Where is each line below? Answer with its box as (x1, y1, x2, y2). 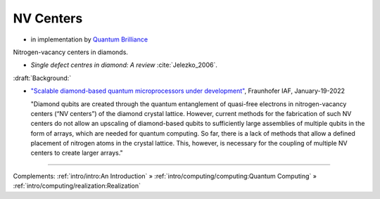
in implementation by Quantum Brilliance (30, 35, 148, 44)
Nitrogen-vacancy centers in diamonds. (13, 48, 128, 56)
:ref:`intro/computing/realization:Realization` (13, 181, 141, 190)
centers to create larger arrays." (30, 148, 123, 158)
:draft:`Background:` (13, 74, 72, 82)
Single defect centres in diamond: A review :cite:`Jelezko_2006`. (30, 60, 218, 70)
